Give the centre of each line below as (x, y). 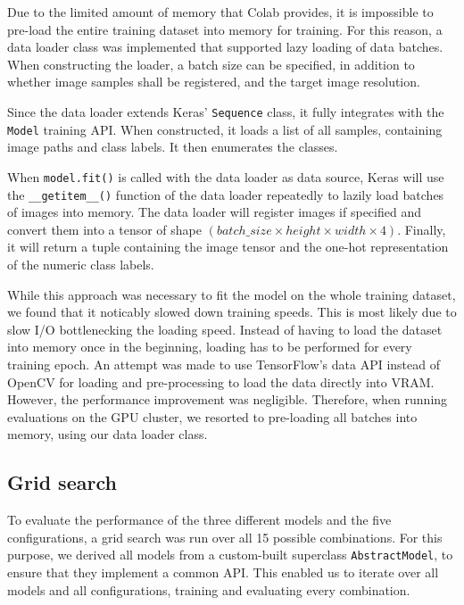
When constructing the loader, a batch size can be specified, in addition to (211, 64)
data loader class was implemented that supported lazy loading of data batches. (225, 47)
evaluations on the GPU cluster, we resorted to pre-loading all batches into (212, 416)
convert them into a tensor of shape (104, 229)
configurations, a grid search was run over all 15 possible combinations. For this (225, 537)
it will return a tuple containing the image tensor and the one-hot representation (228, 247)
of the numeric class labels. (81, 264)
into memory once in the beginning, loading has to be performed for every (210, 347)
